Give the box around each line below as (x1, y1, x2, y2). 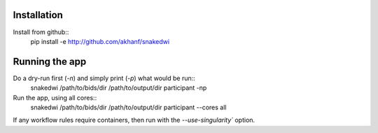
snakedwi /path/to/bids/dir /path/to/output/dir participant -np (30, 84, 207, 92)
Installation (13, 9, 63, 21)
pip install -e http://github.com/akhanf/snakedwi (30, 37, 170, 45)
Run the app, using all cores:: (13, 93, 97, 102)
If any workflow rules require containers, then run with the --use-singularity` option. (13, 116, 255, 125)
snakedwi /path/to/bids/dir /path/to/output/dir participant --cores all (30, 103, 227, 111)
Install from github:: (13, 28, 69, 36)
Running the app (13, 56, 87, 68)
